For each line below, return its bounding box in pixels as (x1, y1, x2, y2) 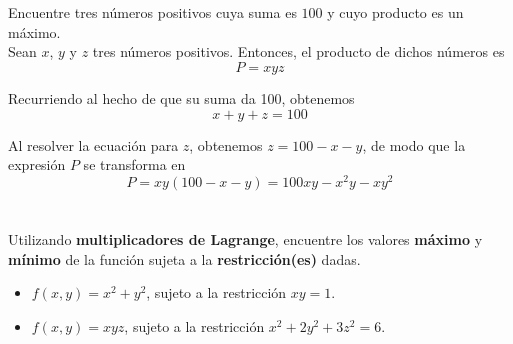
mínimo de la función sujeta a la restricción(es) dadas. (8, 248, 361, 269)
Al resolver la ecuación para (8, 134, 179, 155)
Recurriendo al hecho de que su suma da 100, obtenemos (8, 87, 355, 108)
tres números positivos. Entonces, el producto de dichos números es (92, 41, 505, 62)
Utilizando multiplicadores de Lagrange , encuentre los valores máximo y (8, 229, 483, 250)
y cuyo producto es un (327, 2, 464, 23)
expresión (8, 154, 66, 175)
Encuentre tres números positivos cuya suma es (8, 2, 297, 23)
